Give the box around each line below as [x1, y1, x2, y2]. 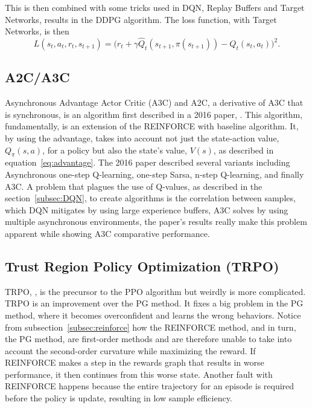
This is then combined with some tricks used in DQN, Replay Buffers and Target [5, 1, 305, 13]
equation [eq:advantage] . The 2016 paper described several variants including [5, 156, 290, 169]
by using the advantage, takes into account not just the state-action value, [5, 131, 279, 144]
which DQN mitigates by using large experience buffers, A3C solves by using [5, 203, 288, 216]
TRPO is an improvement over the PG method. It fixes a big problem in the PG [5, 297, 304, 309]
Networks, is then [5, 25, 69, 37]
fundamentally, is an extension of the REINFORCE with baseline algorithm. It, [5, 120, 299, 132]
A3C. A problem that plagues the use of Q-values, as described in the [5, 180, 263, 192]
